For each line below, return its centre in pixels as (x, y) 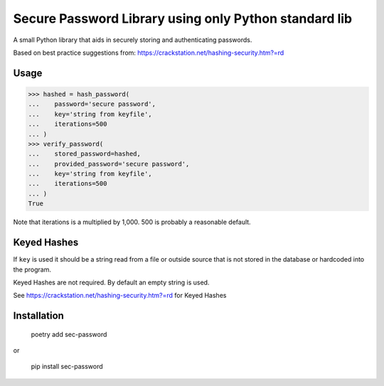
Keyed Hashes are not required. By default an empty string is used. (111, 282)
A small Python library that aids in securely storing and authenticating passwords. (133, 40)
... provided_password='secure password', (109, 164)
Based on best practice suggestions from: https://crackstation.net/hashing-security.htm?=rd (149, 53)
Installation (38, 316)
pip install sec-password (67, 367)
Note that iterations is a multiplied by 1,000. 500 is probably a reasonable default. (132, 222)
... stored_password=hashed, (85, 154)
